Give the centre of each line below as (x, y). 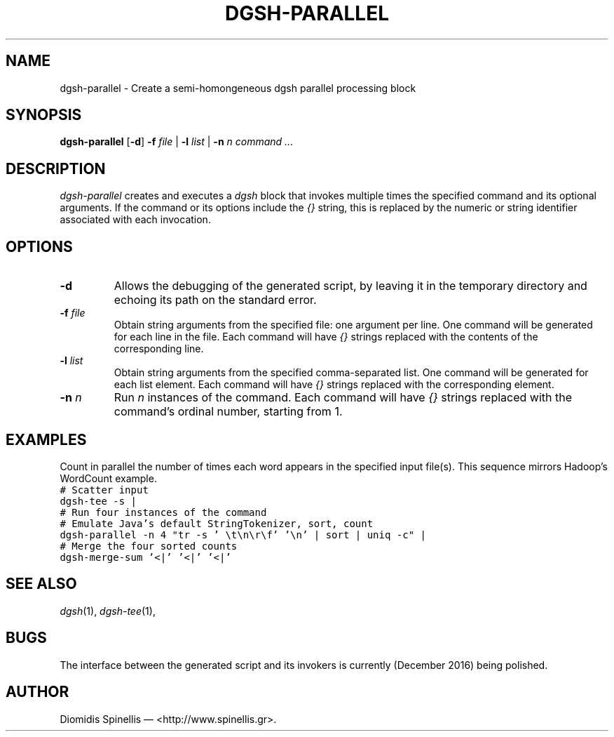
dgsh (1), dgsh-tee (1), (108, 611)
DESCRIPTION (56, 168)
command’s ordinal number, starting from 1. (228, 412)
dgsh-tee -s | (98, 501)
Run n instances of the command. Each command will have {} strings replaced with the (343, 398)
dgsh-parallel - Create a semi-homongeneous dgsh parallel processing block (238, 88)
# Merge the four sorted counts (149, 546)
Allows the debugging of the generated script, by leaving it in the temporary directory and (350, 286)
